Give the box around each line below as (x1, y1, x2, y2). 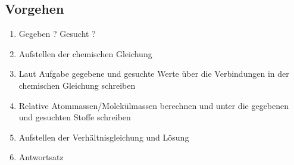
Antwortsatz (18, 151, 64, 163)
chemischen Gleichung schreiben (18, 79, 136, 91)
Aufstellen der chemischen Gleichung (18, 47, 152, 60)
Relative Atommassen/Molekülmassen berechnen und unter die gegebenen (18, 99, 289, 111)
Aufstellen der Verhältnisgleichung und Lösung (18, 130, 189, 143)
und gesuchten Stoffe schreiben (18, 111, 131, 123)
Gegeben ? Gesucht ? (18, 27, 96, 40)
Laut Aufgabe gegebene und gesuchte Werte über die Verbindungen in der (18, 67, 289, 80)
